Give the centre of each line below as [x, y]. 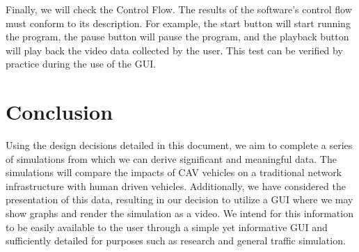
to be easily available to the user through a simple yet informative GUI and [167, 227]
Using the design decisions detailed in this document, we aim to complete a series [179, 145]
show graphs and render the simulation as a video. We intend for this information [179, 213]
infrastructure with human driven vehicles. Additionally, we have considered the [176, 186]
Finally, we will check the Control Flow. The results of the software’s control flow [179, 9]
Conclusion [59, 112]
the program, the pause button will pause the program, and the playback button [177, 37]
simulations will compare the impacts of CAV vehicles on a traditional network [174, 172]
